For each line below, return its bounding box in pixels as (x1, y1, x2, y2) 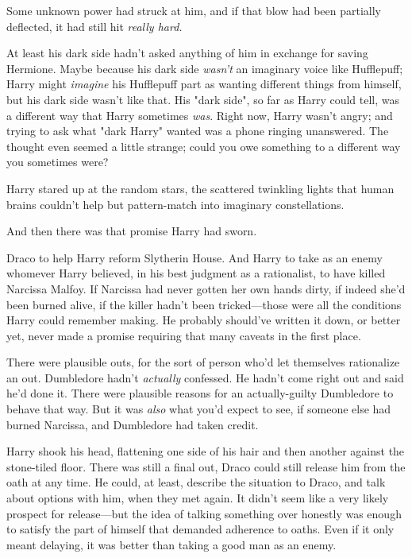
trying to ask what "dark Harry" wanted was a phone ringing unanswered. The (6, 122, 389, 139)
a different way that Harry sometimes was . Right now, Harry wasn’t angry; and (6, 107, 393, 123)
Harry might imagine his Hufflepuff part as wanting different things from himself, (6, 76, 402, 92)
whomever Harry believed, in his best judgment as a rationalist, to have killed (6, 265, 386, 281)
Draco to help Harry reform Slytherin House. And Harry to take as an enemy (6, 249, 383, 265)
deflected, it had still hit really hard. (6, 17, 183, 34)
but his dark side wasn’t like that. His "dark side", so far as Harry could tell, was (6, 91, 400, 107)
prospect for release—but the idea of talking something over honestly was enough (6, 505, 402, 521)
